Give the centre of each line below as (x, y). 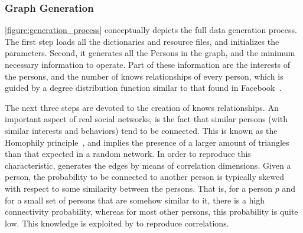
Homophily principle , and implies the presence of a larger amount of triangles (147, 142)
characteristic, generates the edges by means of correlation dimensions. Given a (148, 165)
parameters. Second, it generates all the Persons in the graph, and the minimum (150, 53)
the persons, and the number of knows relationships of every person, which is (144, 76)
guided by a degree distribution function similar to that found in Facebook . (143, 88)
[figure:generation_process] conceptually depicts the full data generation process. (151, 30)
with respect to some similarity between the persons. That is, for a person (139, 188)
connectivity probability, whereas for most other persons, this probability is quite (151, 211)
